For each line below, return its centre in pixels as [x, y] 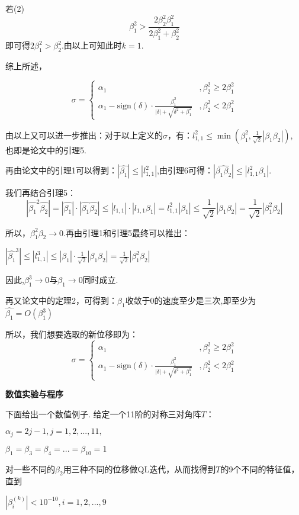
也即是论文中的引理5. [46, 149]
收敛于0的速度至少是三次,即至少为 [191, 300]
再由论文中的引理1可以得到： [61, 170]
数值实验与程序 [34, 394]
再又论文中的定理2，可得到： [61, 300]
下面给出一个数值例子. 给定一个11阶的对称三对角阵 [103, 413]
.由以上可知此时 [91, 45]
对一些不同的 [30, 469]
